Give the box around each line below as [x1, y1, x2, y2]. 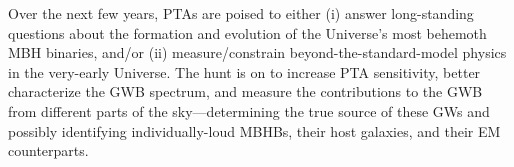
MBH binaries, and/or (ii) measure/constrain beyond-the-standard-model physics [8, 42, 507, 63]
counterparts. [8, 140, 89, 161]
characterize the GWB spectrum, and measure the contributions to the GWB [8, 81, 483, 102]
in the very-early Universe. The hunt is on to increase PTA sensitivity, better [8, 61, 481, 82]
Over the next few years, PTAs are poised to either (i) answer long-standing [8, 3, 474, 23]
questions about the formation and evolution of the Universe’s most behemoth [8, 22, 487, 43]
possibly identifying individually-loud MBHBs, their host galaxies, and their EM [8, 120, 501, 141]
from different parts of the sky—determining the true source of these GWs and [8, 100, 490, 121]
